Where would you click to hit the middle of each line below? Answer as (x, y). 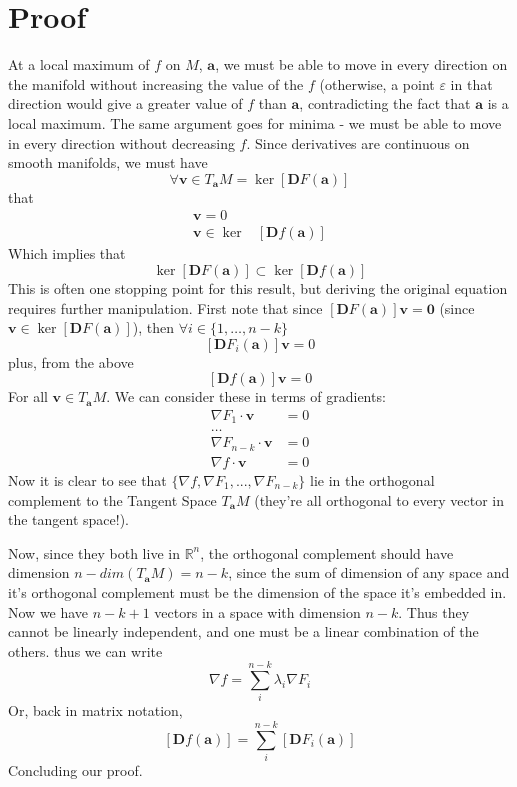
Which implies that (67, 253)
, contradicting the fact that (385, 103)
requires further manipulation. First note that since (165, 307)
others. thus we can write (85, 650)
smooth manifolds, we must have (108, 162)
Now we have (48, 611)
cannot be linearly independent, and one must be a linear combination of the (243, 631)
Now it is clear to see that (87, 479)
